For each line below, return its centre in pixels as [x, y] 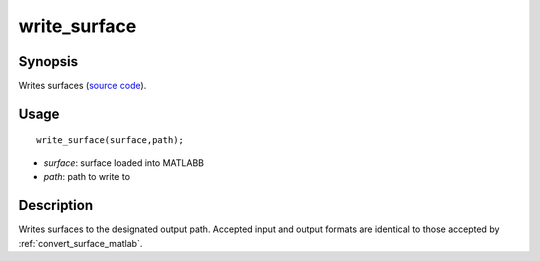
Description [56, 205]
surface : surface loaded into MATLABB [124, 162]
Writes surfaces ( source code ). [82, 86]
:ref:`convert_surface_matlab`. [80, 243]
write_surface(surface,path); [110, 140]
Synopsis [48, 61]
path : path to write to [86, 177]
